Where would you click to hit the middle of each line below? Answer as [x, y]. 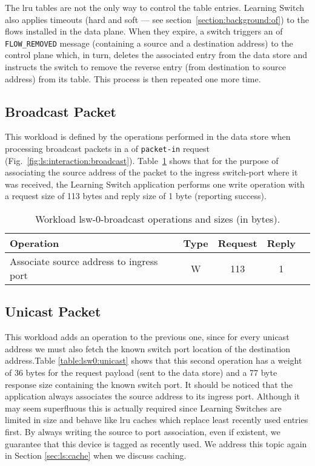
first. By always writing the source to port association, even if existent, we [143, 432]
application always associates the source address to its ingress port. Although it [153, 396]
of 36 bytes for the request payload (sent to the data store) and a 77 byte [141, 372]
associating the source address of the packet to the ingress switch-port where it [151, 172]
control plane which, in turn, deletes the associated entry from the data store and [156, 55]
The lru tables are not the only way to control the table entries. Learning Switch [155, 7]
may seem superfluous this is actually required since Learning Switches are [143, 408]
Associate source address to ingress [84, 261]
